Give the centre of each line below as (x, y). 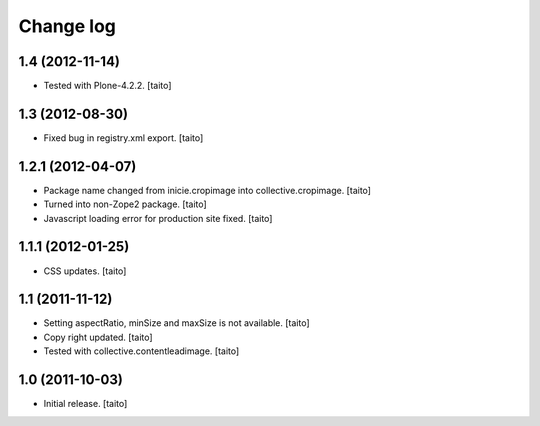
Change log (67, 26)
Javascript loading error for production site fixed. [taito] (158, 218)
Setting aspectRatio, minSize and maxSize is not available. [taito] (176, 323)
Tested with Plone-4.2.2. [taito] (107, 86)
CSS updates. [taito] (85, 271)
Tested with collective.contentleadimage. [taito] (141, 351)
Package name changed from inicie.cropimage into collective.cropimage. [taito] (207, 190)
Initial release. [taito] (85, 404)
